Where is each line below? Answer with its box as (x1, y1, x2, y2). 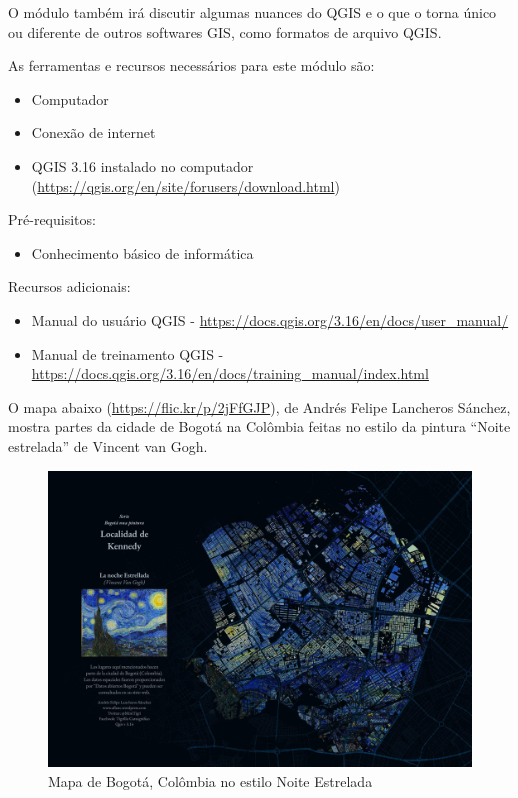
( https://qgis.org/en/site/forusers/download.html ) (31, 175, 340, 196)
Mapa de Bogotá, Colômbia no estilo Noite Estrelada (48, 770, 373, 791)
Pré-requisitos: (8, 209, 96, 230)
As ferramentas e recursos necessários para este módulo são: (8, 55, 375, 76)
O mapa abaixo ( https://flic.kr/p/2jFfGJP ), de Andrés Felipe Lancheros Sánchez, (8, 396, 511, 417)
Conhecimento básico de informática (31, 242, 254, 263)
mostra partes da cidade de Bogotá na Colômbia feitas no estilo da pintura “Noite (8, 416, 511, 437)
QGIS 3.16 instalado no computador (31, 155, 254, 176)
